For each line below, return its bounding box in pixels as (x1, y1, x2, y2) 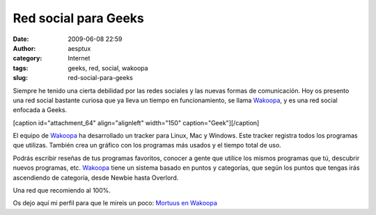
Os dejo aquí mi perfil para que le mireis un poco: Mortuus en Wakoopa (13, 199, 217, 207)
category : (13, 54, 42, 63)
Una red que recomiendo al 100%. (13, 186, 111, 195)
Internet (68, 54, 91, 63)
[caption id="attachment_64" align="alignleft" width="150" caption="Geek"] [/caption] (13, 118, 260, 127)
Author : (13, 44, 36, 52)
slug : (13, 74, 28, 82)
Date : (13, 35, 29, 43)
